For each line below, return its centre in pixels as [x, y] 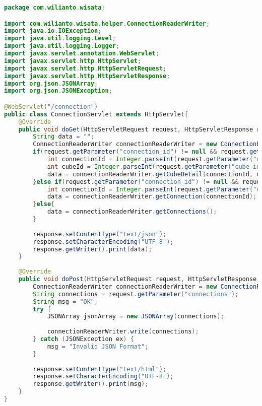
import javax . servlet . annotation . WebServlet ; [82, 54]
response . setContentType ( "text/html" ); [100, 369]
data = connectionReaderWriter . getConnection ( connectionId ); [152, 197]
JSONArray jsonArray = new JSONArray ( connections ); [136, 317]
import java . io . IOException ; [53, 31]
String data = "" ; [64, 137]
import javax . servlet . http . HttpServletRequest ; [85, 68]
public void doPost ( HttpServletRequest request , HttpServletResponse [138, 279]
